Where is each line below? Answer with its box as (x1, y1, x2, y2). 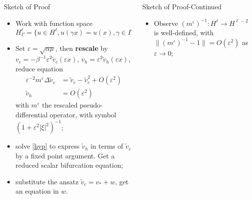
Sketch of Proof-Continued (142, 1, 222, 11)
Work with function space (15, 18, 93, 28)
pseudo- (80, 100, 103, 110)
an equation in (15, 186, 59, 196)
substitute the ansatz (15, 176, 79, 186)
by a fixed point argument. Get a (15, 150, 115, 160)
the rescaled (42, 100, 78, 110)
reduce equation (15, 64, 63, 74)
